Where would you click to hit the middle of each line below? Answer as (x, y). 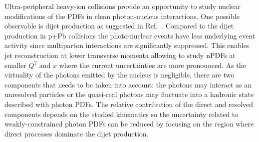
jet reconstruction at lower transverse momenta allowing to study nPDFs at (120, 55)
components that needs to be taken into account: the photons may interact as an (128, 84)
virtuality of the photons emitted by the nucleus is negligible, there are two (120, 75)
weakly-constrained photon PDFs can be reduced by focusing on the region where (129, 124)
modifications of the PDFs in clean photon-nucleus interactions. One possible (122, 16)
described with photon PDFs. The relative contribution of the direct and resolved (129, 104)
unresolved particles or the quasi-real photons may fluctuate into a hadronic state (129, 94)
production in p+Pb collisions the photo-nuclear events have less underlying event (130, 35)
